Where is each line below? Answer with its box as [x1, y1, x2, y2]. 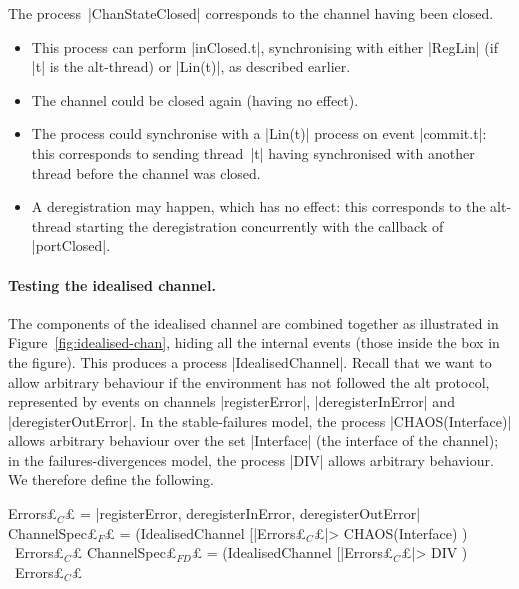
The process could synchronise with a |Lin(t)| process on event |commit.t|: [31, 123, 487, 144]
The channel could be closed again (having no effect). [31, 89, 359, 110]
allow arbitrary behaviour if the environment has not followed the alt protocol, [8, 371, 490, 392]
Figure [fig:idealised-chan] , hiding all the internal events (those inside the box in [8, 332, 500, 353]
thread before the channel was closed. [31, 162, 261, 183]
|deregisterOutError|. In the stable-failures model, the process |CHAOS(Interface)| [8, 410, 512, 431]
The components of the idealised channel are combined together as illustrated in [8, 312, 499, 333]
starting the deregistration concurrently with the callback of [76, 215, 444, 236]
